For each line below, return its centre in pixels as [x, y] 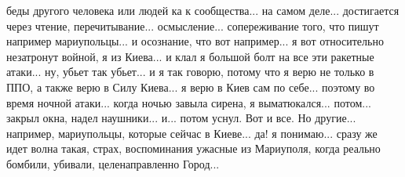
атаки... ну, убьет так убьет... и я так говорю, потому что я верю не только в [190, 72]
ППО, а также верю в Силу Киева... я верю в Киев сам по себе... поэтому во [191, 87]
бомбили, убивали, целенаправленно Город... [113, 163]
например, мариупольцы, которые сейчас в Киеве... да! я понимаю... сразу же [192, 133]
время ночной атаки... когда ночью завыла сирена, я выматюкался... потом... [189, 102]
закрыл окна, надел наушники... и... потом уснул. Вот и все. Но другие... [181, 118]
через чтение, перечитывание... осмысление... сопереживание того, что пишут [193, 25]
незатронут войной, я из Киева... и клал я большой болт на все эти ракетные [190, 56]
